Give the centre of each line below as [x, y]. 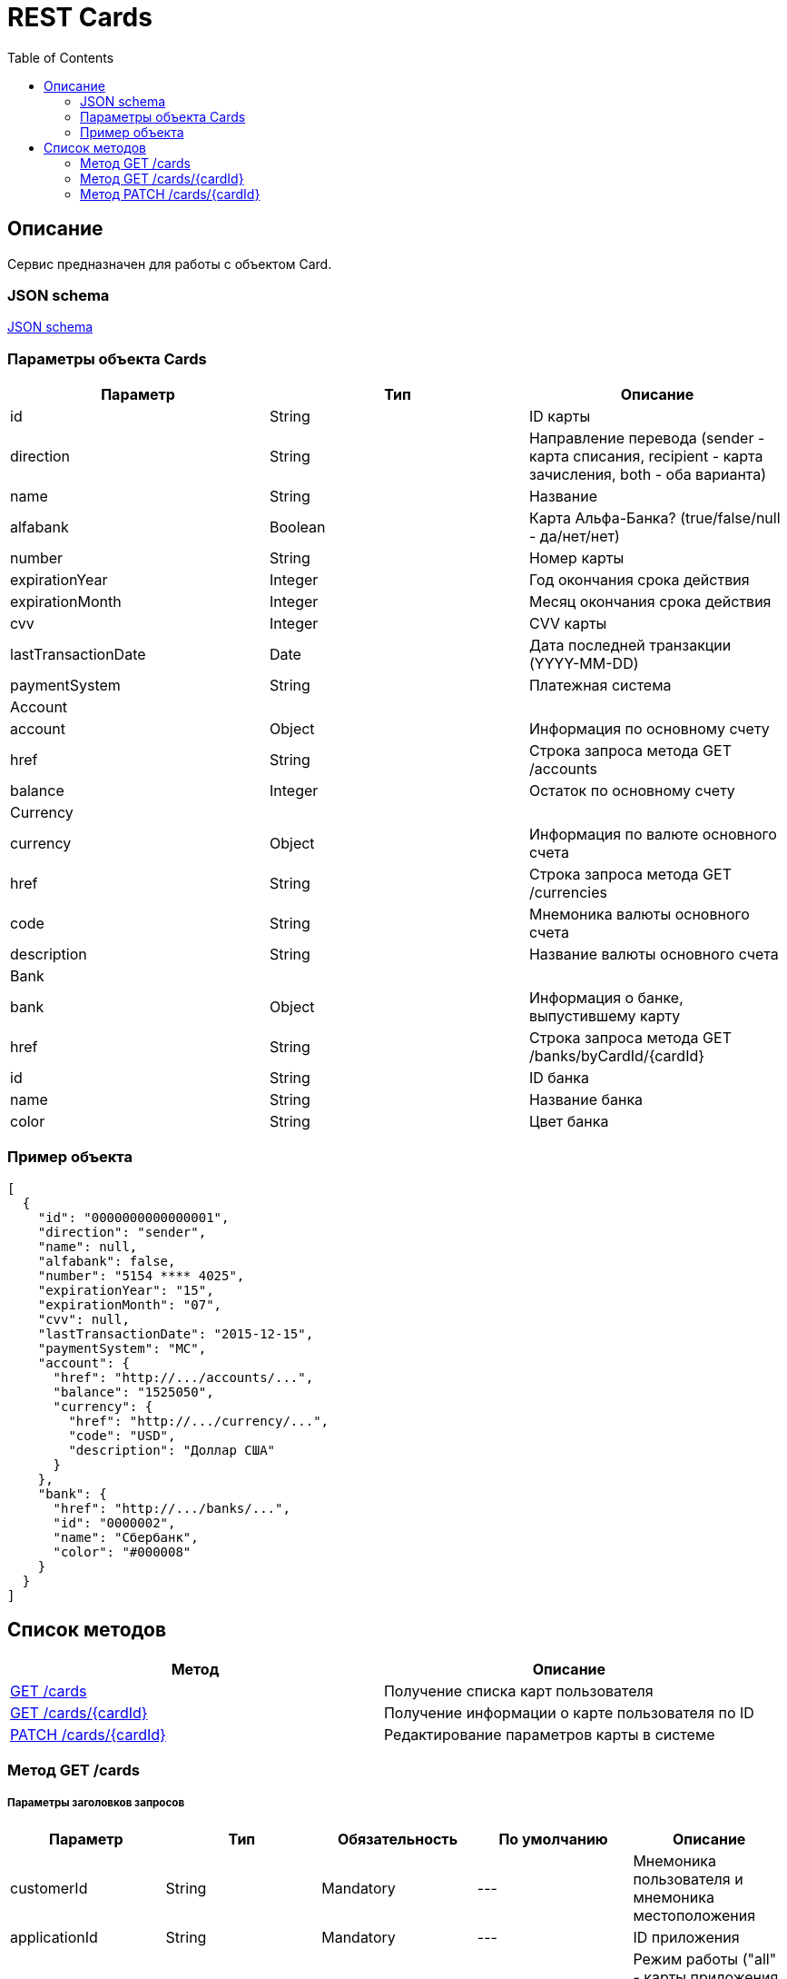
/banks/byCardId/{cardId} [617, 1056]
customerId [49, 1888]
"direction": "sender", [122, 1232]
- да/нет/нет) [574, 537]
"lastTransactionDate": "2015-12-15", [176, 1333]
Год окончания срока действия [639, 580]
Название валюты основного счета [654, 955]
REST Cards [80, 17]
